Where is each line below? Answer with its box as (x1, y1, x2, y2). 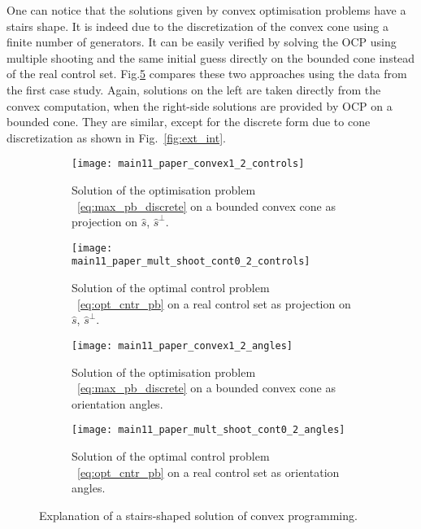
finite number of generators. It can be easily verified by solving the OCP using (7, 33, 397, 50)
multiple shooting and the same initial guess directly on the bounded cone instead (7, 49, 415, 66)
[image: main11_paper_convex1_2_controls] (72, 158, 305, 170)
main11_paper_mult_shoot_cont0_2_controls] (72, 256, 310, 268)
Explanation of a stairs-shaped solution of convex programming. (39, 506, 358, 523)
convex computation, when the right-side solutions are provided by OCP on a (7, 97, 393, 114)
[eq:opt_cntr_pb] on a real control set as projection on (77, 295, 351, 312)
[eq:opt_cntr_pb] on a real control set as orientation (77, 463, 340, 480)
